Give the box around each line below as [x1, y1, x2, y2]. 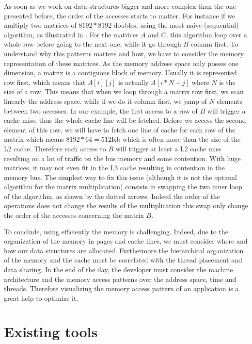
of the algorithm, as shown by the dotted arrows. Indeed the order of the [4, 191, 220, 201]
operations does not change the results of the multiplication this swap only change [4, 200, 248, 211]
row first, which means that [4, 77, 86, 87]
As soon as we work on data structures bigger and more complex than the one [4, 1, 236, 11]
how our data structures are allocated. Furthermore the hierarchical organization [4, 245, 244, 255]
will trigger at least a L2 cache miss [115, 143, 221, 153]
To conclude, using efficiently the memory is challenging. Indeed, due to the [4, 226, 228, 236]
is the [219, 77, 236, 87]
